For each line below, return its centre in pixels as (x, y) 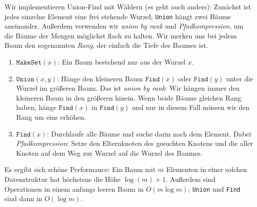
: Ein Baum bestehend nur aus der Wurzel (122, 62)
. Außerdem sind (191, 179)
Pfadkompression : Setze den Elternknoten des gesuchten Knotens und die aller (135, 143)
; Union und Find (214, 189)
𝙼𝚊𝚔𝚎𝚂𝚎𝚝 (29, 63)
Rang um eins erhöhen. (51, 117)
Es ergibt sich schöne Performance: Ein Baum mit (80, 169)
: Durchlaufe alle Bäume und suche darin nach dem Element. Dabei (149, 133)
